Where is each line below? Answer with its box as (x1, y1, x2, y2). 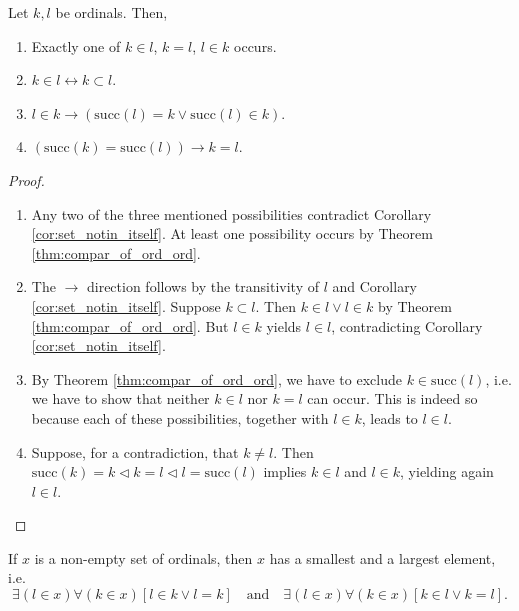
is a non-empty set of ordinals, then (34, 547, 253, 568)
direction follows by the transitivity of (86, 276, 320, 297)
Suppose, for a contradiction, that (31, 441, 239, 462)
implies (263, 461, 307, 482)
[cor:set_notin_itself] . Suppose (31, 295, 221, 316)
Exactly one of (31, 35, 121, 56)
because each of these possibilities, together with (31, 407, 329, 428)
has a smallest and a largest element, (269, 547, 496, 568)
